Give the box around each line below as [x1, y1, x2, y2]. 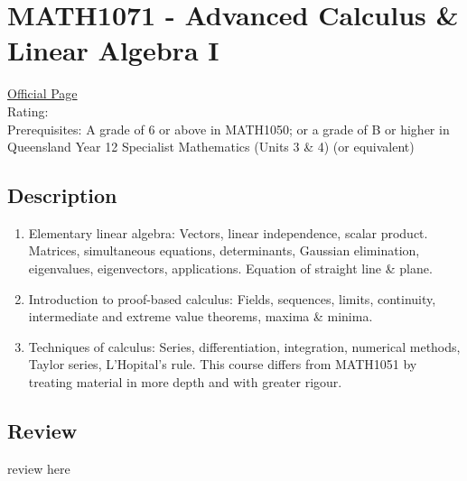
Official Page [7, 84, 78, 103]
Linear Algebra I [7, 32, 219, 69]
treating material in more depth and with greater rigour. [28, 373, 342, 392]
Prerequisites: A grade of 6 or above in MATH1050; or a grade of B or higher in [7, 119, 450, 138]
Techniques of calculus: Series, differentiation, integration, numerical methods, [28, 337, 461, 356]
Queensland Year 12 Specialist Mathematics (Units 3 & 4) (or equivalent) [7, 137, 415, 156]
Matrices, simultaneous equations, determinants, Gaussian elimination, [28, 241, 420, 260]
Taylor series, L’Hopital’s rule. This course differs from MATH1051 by [28, 355, 417, 374]
